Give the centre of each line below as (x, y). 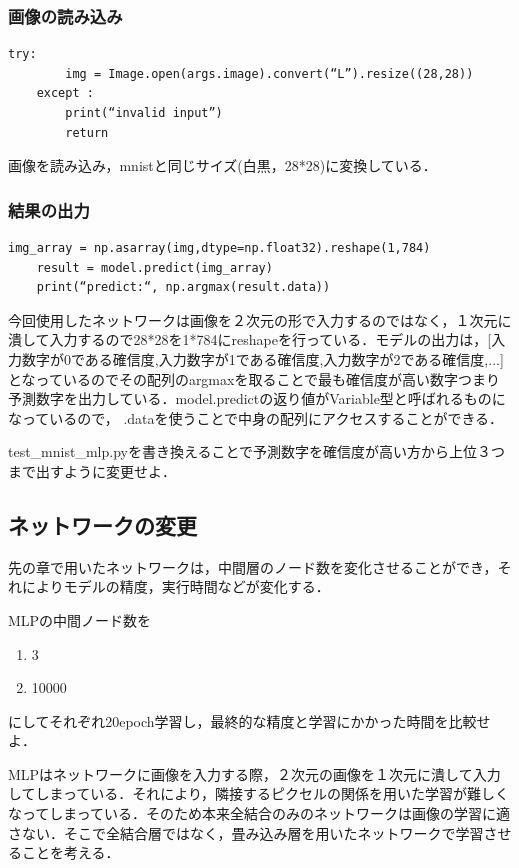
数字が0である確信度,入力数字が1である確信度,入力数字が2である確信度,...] (262, 358)
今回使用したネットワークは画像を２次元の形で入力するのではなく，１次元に (260, 319)
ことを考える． (70, 852)
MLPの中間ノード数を (80, 619)
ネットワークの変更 (102, 524)
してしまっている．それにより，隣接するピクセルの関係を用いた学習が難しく (259, 793)
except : (65, 93)
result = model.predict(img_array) (154, 267)
